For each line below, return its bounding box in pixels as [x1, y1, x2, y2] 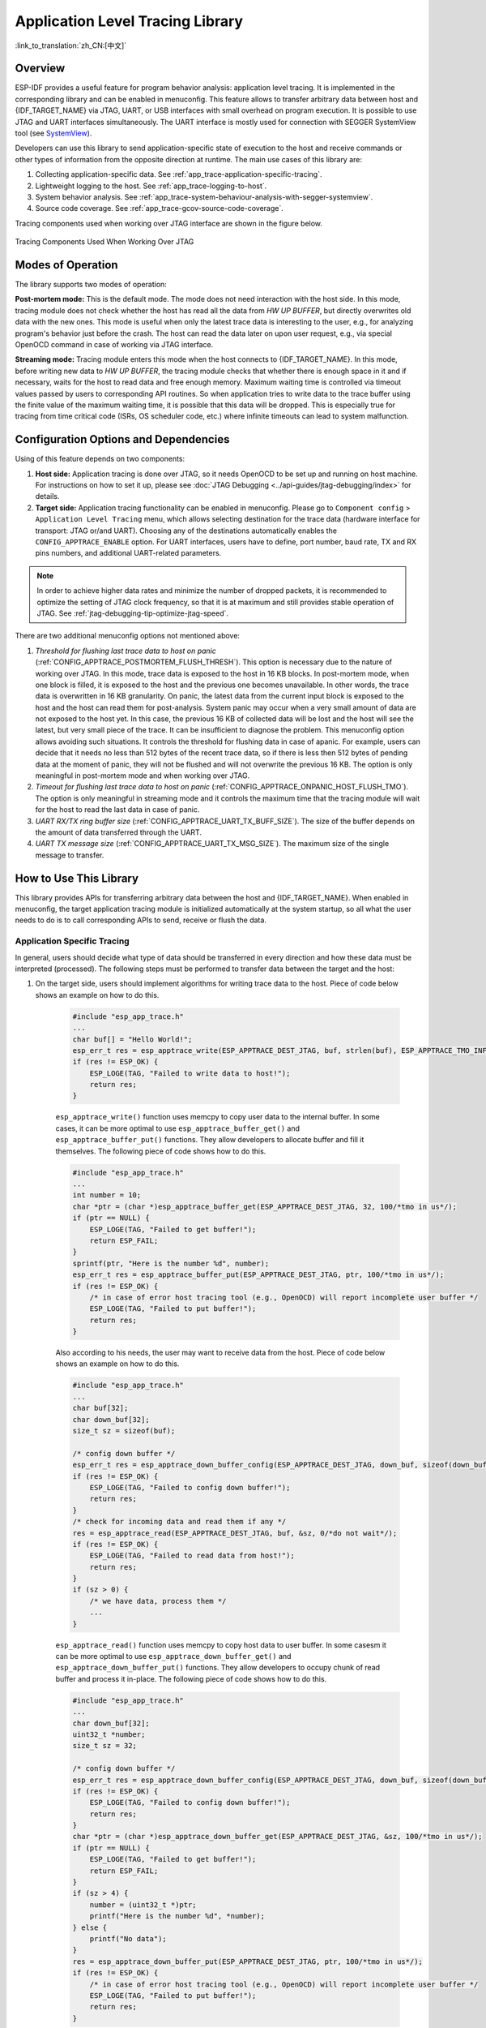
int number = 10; [72, 1191, 142, 1200]
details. [35, 492, 60, 501]
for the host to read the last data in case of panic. [35, 805, 200, 814]
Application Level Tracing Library [15, 12, 243, 30]
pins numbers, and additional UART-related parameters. [35, 548, 222, 558]
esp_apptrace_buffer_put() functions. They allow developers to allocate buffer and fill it [55, 1135, 364, 1145]
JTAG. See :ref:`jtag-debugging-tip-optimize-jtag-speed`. [36, 608, 229, 618]
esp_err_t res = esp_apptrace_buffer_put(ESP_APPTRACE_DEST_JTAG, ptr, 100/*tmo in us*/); [72, 1270, 445, 1279]
